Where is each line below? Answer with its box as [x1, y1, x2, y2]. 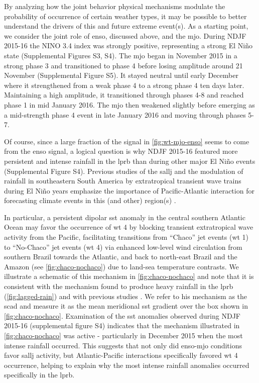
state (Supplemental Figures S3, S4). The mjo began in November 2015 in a [4, 50, 237, 60]
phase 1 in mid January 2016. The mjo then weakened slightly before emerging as [4, 99, 255, 110]
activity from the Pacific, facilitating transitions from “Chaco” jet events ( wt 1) [4, 232, 249, 242]
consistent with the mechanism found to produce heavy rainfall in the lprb [4, 281, 233, 292]
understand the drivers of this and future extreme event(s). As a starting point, [4, 21, 248, 31]
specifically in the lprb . [4, 369, 75, 380]
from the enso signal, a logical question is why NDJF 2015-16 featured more [4, 146, 238, 156]
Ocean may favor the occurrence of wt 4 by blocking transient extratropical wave [4, 222, 253, 232]
